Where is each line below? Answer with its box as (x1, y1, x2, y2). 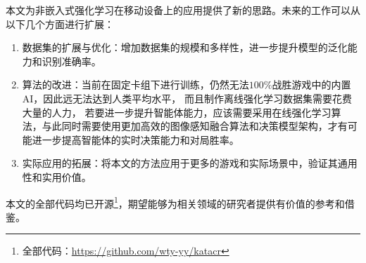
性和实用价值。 (22, 169, 91, 184)
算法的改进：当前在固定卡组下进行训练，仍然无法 (22, 77, 249, 92)
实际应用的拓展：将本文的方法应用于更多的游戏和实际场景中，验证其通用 (22, 156, 358, 170)
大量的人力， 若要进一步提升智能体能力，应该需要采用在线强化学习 (22, 104, 332, 119)
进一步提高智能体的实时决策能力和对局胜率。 (32, 132, 239, 147)
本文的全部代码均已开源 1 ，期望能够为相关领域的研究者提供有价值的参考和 (6, 194, 345, 210)
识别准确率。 (42, 53, 101, 68)
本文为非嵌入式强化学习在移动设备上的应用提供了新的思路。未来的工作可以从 (6, 3, 360, 17)
